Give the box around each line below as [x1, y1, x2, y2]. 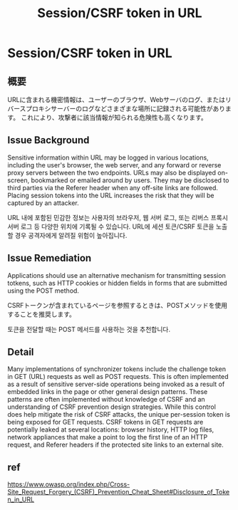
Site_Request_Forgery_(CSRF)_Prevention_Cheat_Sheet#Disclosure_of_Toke [7, 488, 230, 496]
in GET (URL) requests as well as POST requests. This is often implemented [7, 373, 229, 381]
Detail [7, 346, 34, 358]
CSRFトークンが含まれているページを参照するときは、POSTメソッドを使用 [7, 301, 228, 309]
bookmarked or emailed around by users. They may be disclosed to [31, 176, 229, 184]
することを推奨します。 [7, 310, 76, 318]
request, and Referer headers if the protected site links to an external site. [7, 440, 224, 449]
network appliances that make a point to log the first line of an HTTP [7, 433, 208, 442]
